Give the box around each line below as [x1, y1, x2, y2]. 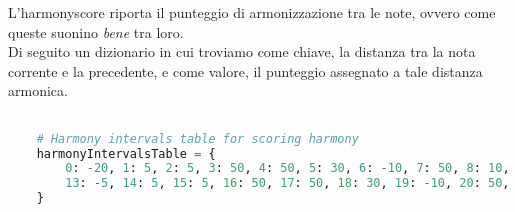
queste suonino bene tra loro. [8, 21, 184, 42]
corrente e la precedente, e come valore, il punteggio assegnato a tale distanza [8, 60, 483, 81]
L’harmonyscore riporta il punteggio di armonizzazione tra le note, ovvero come [8, 2, 496, 22]
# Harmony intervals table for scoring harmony [36, 131, 359, 146]
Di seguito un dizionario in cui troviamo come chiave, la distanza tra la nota [8, 41, 476, 62]
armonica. [8, 80, 68, 101]
